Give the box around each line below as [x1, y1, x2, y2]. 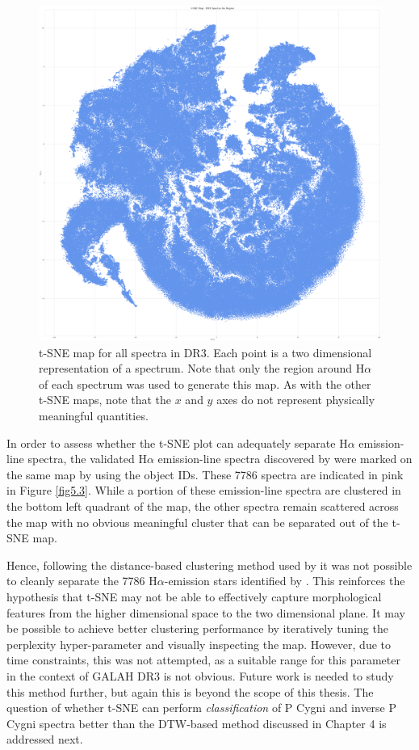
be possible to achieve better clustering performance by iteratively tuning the [6, 620, 388, 637]
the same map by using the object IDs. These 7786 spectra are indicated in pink [6, 466, 404, 482]
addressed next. [6, 731, 83, 748]
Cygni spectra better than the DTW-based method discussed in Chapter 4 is [6, 714, 387, 731]
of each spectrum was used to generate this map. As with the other [39, 375, 371, 392]
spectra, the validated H [27, 450, 147, 467]
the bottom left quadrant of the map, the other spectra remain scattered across [6, 498, 399, 514]
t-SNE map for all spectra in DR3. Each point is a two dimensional [39, 343, 372, 360]
